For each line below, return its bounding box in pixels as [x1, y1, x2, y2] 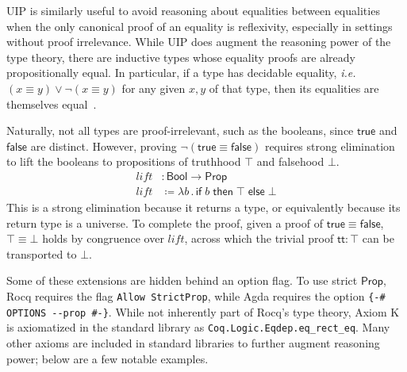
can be [362, 230, 394, 247]
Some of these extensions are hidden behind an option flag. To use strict [6, 272, 358, 289]
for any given [121, 79, 186, 96]
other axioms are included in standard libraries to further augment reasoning [6, 334, 380, 351]
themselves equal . [6, 95, 97, 112]
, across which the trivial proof [184, 230, 334, 247]
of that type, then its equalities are [209, 79, 379, 96]
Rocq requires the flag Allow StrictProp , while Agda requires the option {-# [6, 287, 386, 304]
